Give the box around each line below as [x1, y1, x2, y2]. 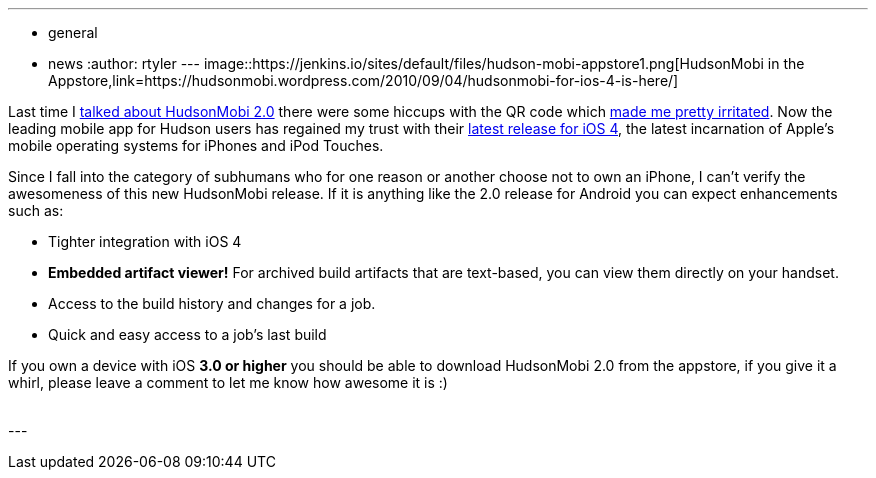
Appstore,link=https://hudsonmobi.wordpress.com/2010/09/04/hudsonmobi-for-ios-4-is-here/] [48, 72, 679, 89]
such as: [8, 202, 64, 219]
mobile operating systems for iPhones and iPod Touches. [8, 137, 384, 154]
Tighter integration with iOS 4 [48, 233, 242, 250]
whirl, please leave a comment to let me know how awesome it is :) [8, 374, 448, 391]
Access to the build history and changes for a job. [48, 295, 376, 312]
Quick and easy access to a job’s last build [48, 326, 327, 343]
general [48, 24, 98, 41]
